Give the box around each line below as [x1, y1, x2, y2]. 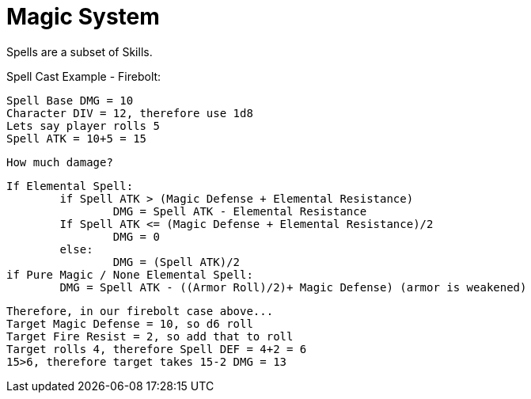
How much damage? [6, 155, 113, 169]
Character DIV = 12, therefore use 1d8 [6, 106, 253, 120]
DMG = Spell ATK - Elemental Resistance [112, 204, 367, 218]
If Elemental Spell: [6, 179, 134, 192]
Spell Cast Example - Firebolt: [6, 69, 161, 83]
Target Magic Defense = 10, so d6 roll [6, 317, 253, 330]
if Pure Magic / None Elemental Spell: [6, 268, 253, 281]
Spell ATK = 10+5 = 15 [6, 131, 147, 145]
